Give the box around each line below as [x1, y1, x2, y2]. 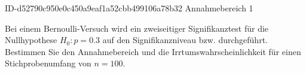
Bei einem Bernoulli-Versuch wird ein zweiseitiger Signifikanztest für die [5, 22, 269, 34]
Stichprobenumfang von [5, 57, 91, 69]
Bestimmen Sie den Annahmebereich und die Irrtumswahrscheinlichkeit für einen [5, 45, 301, 57]
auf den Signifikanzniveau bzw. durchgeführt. [102, 34, 268, 46]
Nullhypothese [5, 34, 57, 46]
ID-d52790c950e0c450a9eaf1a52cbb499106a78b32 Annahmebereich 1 [5, 2, 253, 14]
